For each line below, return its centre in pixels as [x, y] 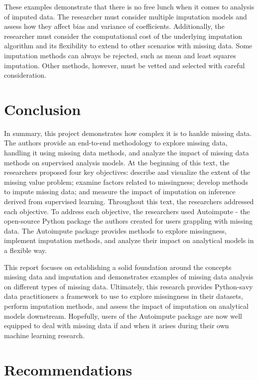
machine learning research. [44, 335]
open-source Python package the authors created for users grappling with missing [129, 221]
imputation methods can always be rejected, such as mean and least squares [120, 55]
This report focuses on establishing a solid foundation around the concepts [118, 267]
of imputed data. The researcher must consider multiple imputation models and [126, 16]
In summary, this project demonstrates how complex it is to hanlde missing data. [128, 133]
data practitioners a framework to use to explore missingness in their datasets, [124, 296]
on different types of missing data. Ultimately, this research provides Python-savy [129, 286]
